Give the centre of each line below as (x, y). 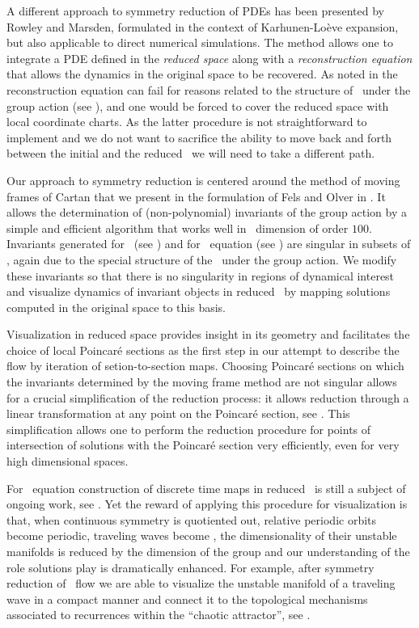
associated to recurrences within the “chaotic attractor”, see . (159, 615)
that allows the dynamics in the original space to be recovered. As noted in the (202, 74)
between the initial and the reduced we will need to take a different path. (191, 153)
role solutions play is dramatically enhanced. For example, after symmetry (190, 567)
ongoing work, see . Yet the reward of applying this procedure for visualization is (207, 504)
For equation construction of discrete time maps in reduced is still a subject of (206, 488)
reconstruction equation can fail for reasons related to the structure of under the (209, 89)
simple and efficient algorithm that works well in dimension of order (178, 228)
